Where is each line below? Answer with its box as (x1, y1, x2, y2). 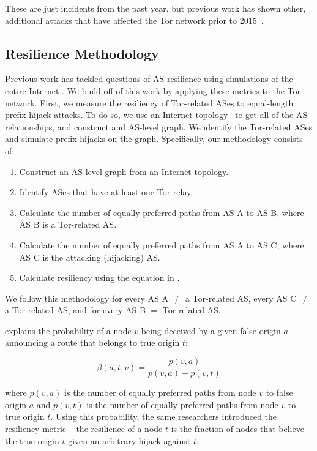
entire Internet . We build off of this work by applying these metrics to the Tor (5, 84, 301, 97)
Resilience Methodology (5, 43, 159, 62)
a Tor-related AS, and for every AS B (5, 304, 146, 316)
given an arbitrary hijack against (68, 434, 191, 447)
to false (266, 386, 293, 399)
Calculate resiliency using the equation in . (19, 271, 180, 284)
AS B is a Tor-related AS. (19, 218, 117, 231)
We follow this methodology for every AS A (5, 291, 168, 304)
